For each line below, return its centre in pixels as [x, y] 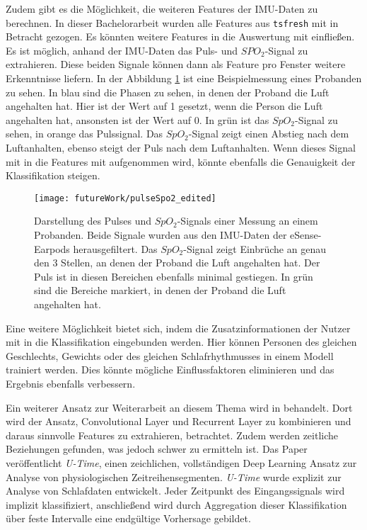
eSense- [306, 235]
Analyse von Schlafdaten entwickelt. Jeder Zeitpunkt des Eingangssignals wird [175, 491]
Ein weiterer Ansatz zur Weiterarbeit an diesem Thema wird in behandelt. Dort [179, 407]
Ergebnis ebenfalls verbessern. [71, 383]
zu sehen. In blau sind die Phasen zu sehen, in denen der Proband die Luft [168, 92]
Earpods [52, 248]
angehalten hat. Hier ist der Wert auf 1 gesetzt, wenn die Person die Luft [164, 106]
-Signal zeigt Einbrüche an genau [255, 248]
